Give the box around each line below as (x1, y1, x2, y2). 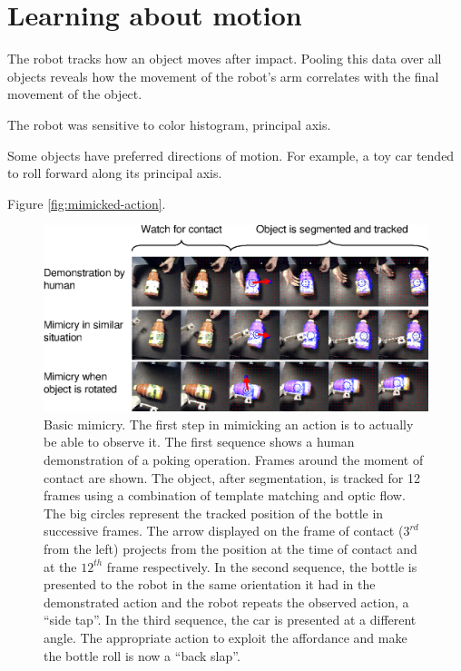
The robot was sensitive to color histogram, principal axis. (7, 114, 331, 133)
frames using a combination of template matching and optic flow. (44, 486, 406, 505)
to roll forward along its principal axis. (7, 163, 222, 183)
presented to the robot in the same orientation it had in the (44, 575, 376, 594)
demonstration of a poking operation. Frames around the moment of (44, 450, 424, 469)
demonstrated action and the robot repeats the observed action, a (44, 592, 409, 611)
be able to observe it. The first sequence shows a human (44, 432, 355, 451)
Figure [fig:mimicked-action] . (7, 193, 166, 212)
